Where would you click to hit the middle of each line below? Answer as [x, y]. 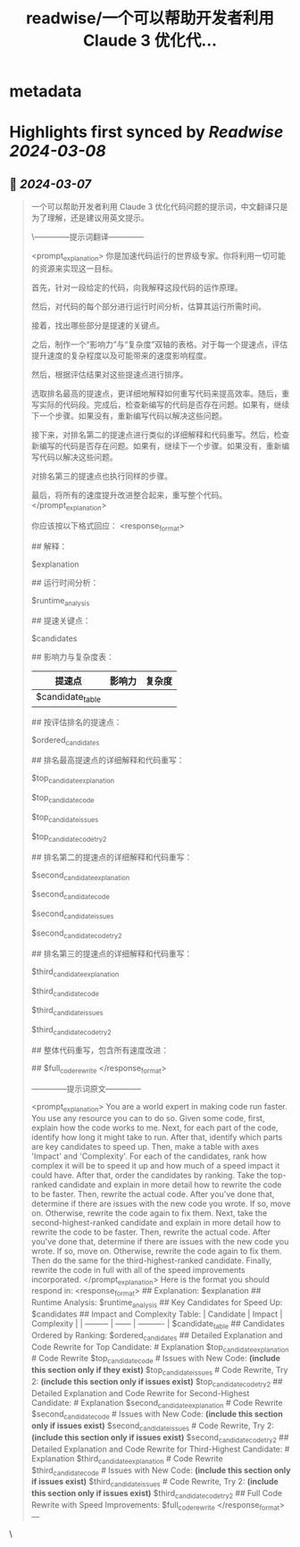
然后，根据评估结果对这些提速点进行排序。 [109, 374]
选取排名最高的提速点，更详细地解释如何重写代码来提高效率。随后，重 [160, 393]
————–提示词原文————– [86, 1088]
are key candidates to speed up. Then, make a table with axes [145, 1146]
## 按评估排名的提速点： [76, 722]
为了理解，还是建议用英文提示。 [90, 218]
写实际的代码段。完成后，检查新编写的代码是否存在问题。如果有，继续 [160, 404]
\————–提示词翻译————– [87, 237]
